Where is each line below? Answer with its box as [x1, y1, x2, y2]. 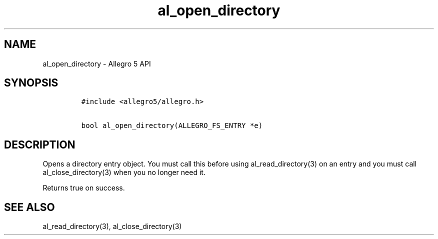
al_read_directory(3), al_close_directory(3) [42, 222, 182, 231]
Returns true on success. [42, 183, 125, 192]
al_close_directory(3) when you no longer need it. [42, 168, 205, 177]
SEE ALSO [4, 200, 55, 213]
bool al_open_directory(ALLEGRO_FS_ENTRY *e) [81, 121, 263, 130]
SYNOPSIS [4, 76, 58, 89]
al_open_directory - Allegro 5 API [42, 59, 151, 68]
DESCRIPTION [4, 138, 75, 151]
